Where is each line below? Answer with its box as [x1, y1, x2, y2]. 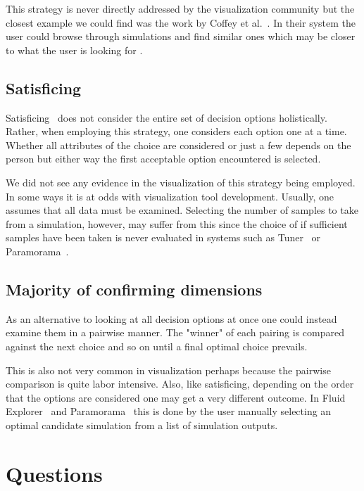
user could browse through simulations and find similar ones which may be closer [6, 29, 356, 44]
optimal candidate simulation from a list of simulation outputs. [6, 417, 278, 432]
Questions [6, 459, 103, 487]
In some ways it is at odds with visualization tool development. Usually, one [6, 189, 334, 203]
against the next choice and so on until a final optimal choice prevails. [6, 338, 308, 353]
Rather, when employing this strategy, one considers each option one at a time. [6, 124, 347, 139]
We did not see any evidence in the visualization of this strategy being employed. [6, 174, 356, 189]
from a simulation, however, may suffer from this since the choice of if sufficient [6, 216, 348, 231]
